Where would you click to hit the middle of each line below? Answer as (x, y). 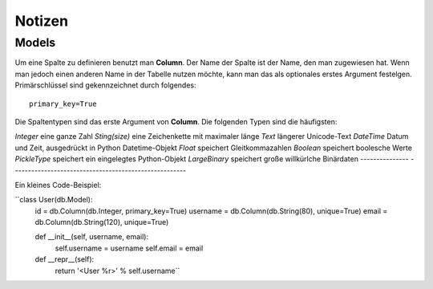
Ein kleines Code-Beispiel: (58, 185)
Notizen (41, 21)
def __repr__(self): (65, 259)
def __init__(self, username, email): (91, 237)
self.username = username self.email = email (129, 248)
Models (35, 43)
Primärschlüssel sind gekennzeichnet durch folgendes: (105, 85)
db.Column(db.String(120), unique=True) (102, 222)
